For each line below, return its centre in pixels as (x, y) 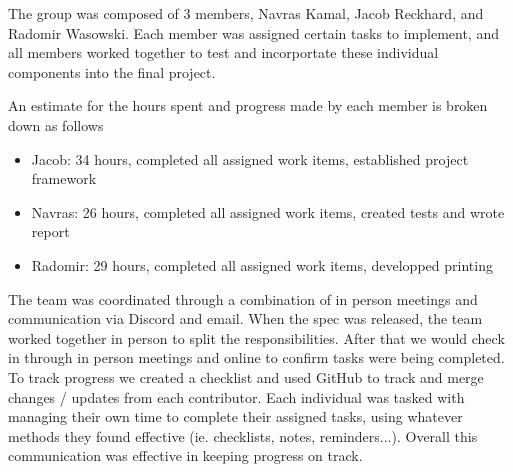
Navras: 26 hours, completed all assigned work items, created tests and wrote (268, 211)
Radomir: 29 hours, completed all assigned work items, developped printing (262, 264)
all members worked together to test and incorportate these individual (223, 52)
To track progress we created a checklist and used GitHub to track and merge (246, 376)
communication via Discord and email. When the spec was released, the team (245, 318)
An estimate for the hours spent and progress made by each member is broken (248, 105)
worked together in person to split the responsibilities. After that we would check (256, 337)
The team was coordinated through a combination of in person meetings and (243, 298)
